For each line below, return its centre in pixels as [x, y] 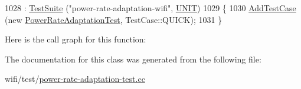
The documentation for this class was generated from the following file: [133, 59]
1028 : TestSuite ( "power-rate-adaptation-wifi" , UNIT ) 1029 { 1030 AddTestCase [150, 8]
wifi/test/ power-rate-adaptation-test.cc [75, 79]
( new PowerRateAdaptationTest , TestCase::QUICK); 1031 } [114, 19]
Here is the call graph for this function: [76, 39]
